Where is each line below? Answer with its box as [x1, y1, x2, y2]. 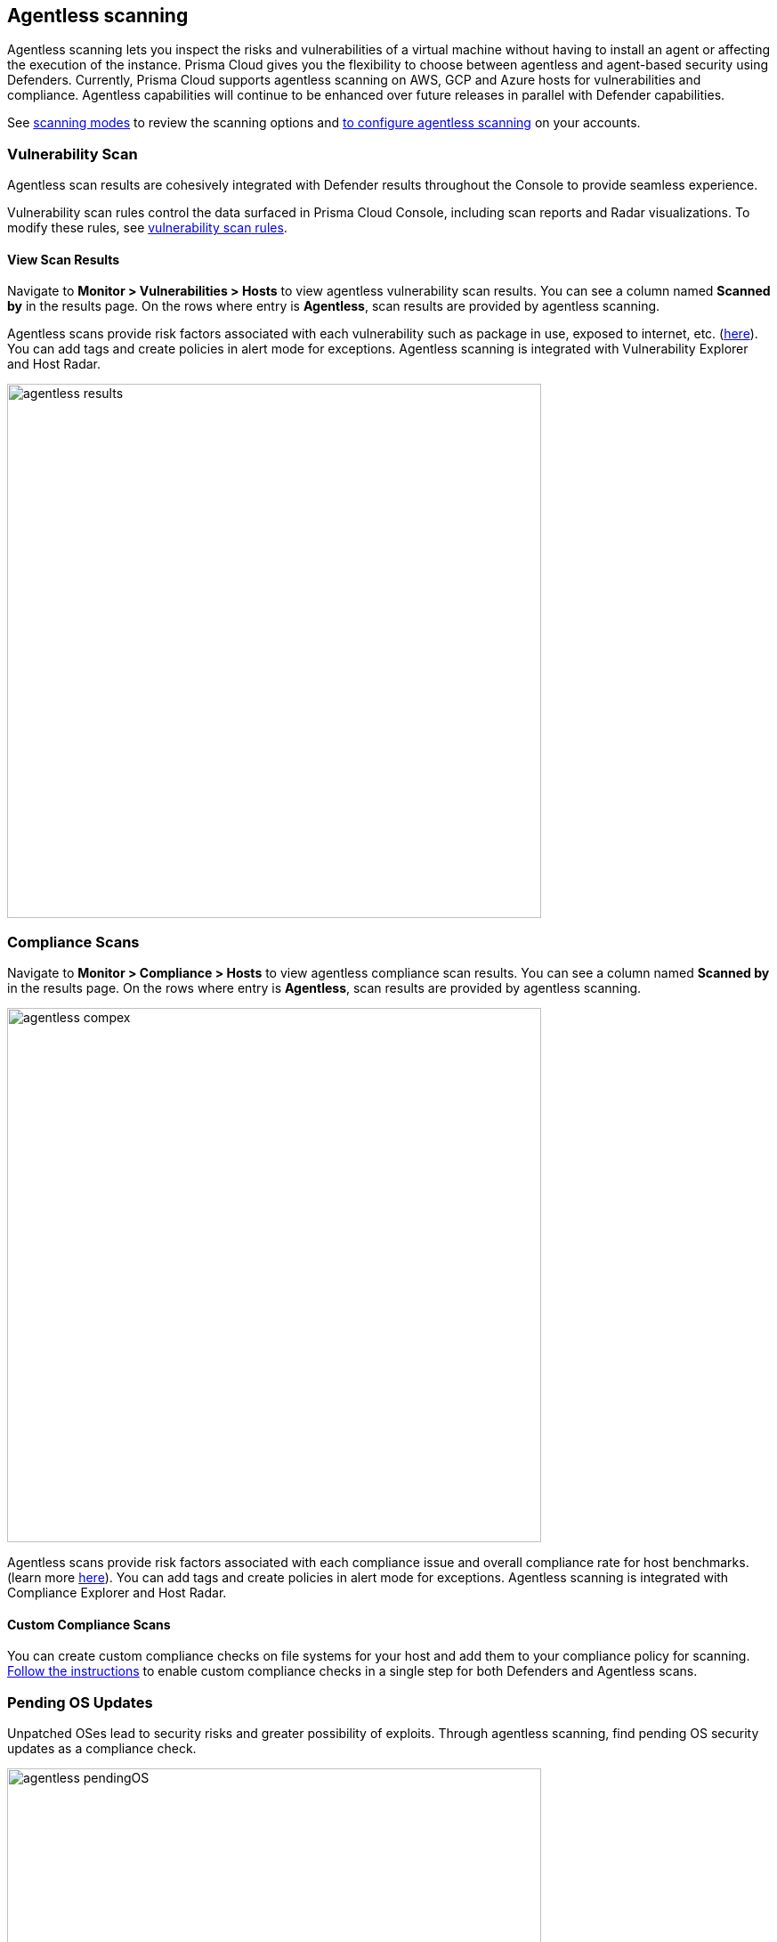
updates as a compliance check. [7, 1741, 197, 1757]
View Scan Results [7, 251, 120, 267]
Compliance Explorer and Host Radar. [7, 1585, 227, 1601]
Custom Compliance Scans [7, 1616, 171, 1632]
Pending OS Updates [7, 1693, 153, 1711]
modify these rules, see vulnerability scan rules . [7, 220, 287, 236]
